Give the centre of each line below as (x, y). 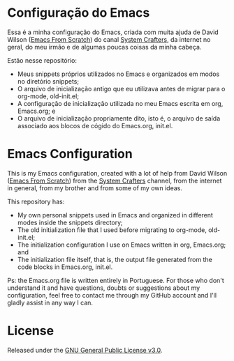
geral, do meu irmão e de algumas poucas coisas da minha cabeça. (104, 47)
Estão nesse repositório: (42, 60)
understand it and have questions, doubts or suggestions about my (104, 288)
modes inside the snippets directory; (70, 222)
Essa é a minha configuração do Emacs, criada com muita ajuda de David (113, 32)
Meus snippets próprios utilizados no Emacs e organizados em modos (118, 74)
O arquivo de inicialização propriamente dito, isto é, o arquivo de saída (119, 118)
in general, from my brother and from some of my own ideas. (95, 188)
